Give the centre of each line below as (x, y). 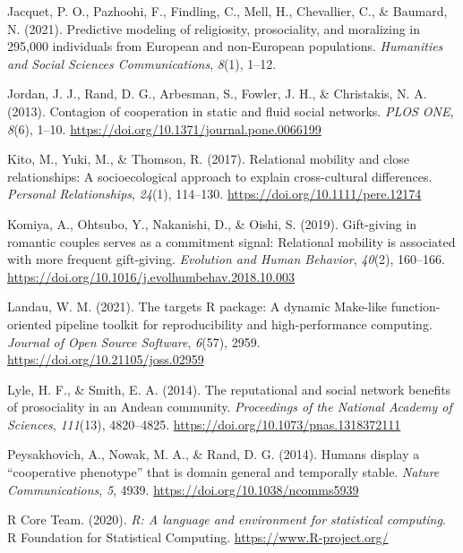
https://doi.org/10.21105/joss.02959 (106, 359)
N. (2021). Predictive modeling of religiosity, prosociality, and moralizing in (214, 28)
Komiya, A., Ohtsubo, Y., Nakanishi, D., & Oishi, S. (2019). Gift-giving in (212, 223)
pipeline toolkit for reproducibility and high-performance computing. (244, 323)
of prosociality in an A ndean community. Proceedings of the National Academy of (230, 407)
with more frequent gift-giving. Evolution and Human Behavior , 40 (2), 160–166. (226, 259)
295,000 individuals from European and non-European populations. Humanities (225, 46)
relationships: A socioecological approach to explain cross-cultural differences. (220, 176)
